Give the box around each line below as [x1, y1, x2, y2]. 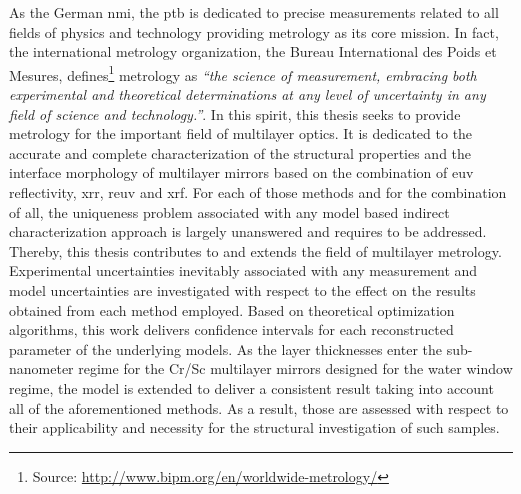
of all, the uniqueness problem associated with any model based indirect [9, 201, 450, 222]
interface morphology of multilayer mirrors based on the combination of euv [9, 162, 474, 183]
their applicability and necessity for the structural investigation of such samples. [9, 417, 500, 438]
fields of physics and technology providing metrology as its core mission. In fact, [9, 21, 499, 42]
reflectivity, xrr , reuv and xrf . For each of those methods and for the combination [9, 182, 507, 202]
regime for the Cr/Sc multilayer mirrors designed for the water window [78, 358, 513, 379]
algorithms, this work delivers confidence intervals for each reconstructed [9, 319, 454, 340]
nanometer [9, 358, 74, 379]
